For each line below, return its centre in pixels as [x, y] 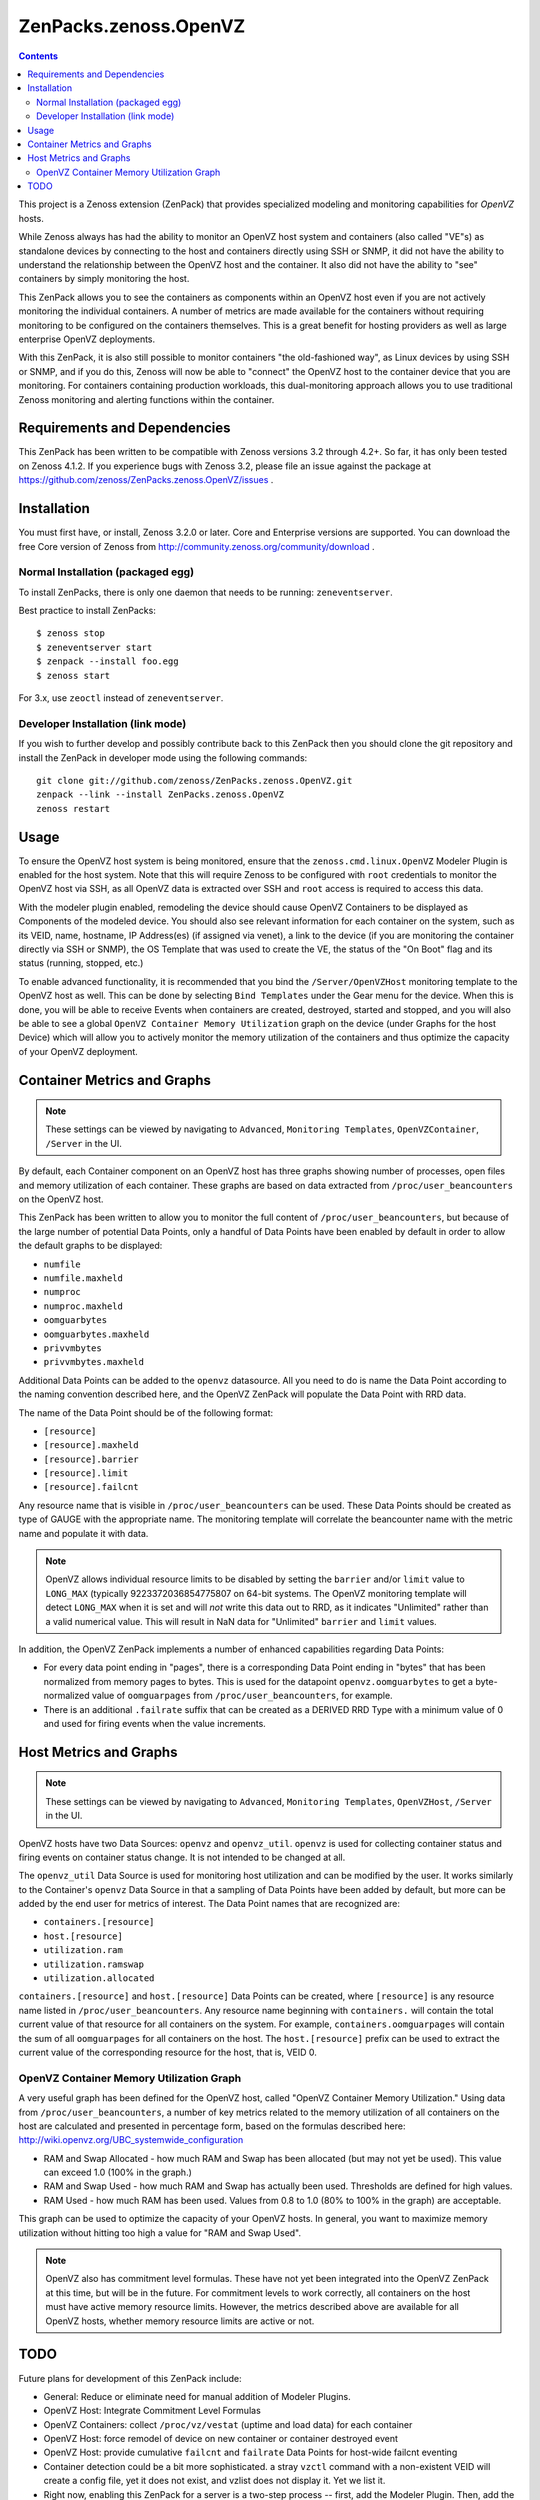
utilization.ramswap [94, 1964]
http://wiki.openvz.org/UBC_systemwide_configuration [131, 2140]
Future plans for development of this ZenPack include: [130, 2378]
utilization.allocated [99, 1978]
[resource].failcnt [91, 1487]
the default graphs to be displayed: [90, 1246]
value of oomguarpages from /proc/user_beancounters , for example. [242, 1696]
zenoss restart [73, 808]
